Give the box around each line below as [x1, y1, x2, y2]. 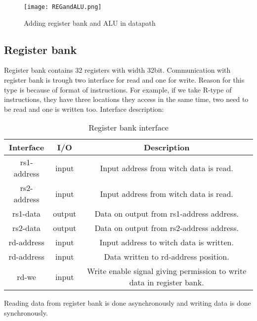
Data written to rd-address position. [104, 251, 229, 263]
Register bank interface [88, 122, 169, 134]
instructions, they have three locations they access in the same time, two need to [4, 94, 249, 104]
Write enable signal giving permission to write [87, 265, 247, 277]
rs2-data [12, 222, 41, 234]
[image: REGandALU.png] [24, 3, 102, 10]
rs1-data [12, 208, 41, 220]
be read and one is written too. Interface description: [4, 103, 164, 114]
